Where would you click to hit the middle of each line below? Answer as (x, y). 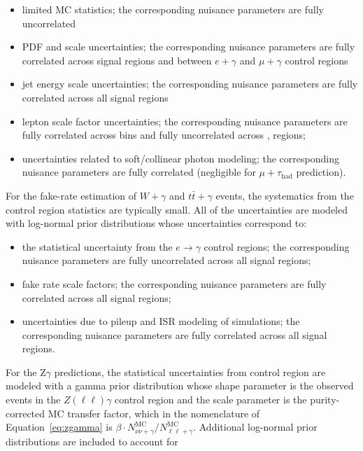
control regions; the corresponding (277, 246)
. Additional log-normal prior (255, 427)
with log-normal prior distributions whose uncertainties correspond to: (156, 223)
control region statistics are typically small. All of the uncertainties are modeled (177, 209)
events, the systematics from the (285, 195)
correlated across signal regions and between (117, 60)
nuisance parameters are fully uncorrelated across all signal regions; (166, 260)
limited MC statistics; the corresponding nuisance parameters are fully (173, 9)
